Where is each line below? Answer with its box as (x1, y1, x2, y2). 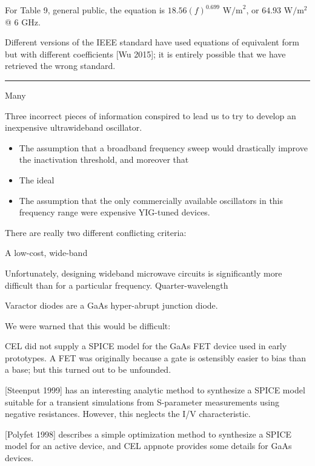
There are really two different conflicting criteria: (5, 226, 187, 238)
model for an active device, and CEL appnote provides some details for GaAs (5, 439, 292, 452)
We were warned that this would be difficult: (5, 319, 171, 332)
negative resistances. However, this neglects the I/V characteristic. (5, 407, 251, 420)
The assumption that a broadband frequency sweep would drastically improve (19, 141, 308, 154)
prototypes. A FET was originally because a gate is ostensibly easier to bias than (5, 351, 306, 364)
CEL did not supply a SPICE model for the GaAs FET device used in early (5, 340, 287, 352)
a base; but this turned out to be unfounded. (5, 363, 171, 376)
